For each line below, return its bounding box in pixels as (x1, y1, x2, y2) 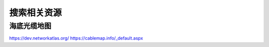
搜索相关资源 (9, 7, 62, 18)
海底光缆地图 (9, 22, 52, 30)
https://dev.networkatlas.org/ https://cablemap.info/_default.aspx (9, 35, 143, 41)
